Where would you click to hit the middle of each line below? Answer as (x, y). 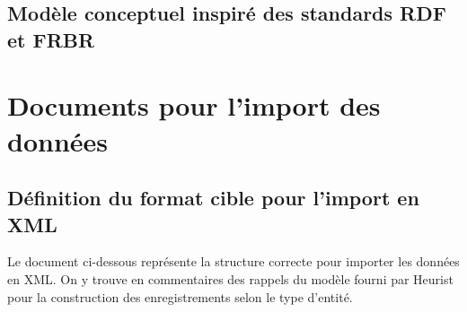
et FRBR (51, 39)
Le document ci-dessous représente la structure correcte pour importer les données (233, 261)
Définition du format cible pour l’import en (213, 198)
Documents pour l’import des (194, 105)
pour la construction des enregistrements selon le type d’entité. (180, 296)
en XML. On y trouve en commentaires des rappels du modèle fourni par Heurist (230, 278)
